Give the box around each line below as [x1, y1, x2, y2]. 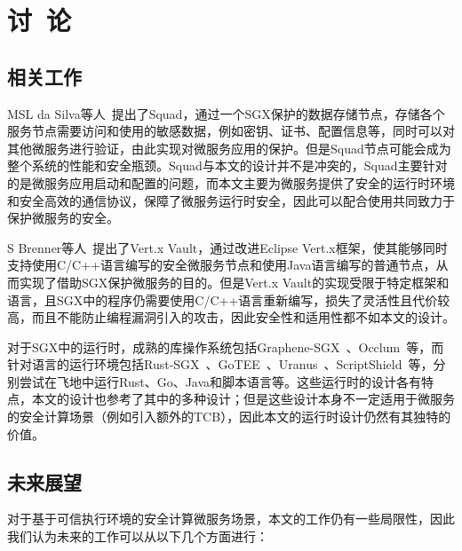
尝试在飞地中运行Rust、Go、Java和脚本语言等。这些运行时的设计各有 [19, 372, 422, 390]
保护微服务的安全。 [7, 209, 119, 227]
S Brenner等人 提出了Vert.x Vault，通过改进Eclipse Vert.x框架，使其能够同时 [7, 238, 448, 256]
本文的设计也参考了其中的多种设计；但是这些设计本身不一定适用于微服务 [31, 390, 455, 408]
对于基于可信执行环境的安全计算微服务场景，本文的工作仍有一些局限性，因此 [7, 509, 455, 528]
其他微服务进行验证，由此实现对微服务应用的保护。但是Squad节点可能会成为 [7, 138, 451, 157]
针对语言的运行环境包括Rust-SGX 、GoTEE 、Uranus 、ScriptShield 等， [7, 355, 434, 374]
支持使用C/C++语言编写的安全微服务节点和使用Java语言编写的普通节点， [7, 256, 436, 274]
